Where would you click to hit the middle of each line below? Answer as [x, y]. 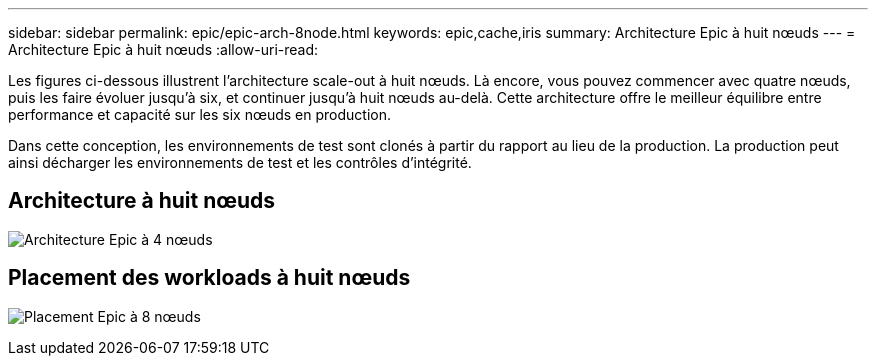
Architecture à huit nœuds [142, 201]
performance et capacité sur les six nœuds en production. [200, 114]
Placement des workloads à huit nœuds [209, 278]
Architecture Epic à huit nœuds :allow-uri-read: [163, 49]
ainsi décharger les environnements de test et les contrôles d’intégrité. [240, 162]
